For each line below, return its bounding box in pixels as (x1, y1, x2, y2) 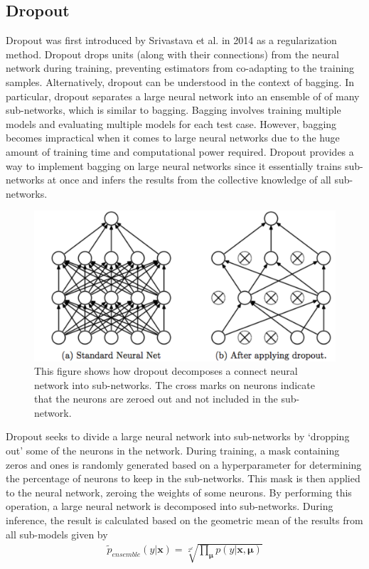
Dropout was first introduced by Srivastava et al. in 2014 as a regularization (6, 33, 337, 48)
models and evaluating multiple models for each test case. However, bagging (6, 116, 337, 131)
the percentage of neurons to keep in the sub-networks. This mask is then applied (6, 471, 360, 486)
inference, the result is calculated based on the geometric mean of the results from (6, 513, 363, 528)
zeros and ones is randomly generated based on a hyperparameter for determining (6, 457, 362, 472)
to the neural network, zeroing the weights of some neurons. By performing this (6, 484, 352, 499)
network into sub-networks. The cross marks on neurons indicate (34, 377, 315, 392)
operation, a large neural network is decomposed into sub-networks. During (6, 499, 333, 514)
